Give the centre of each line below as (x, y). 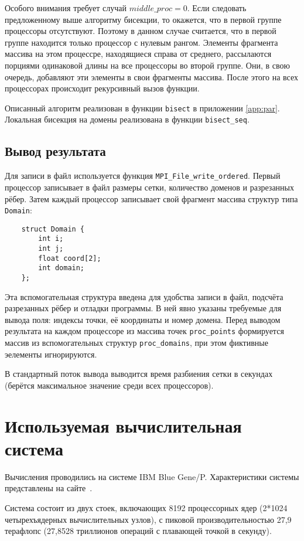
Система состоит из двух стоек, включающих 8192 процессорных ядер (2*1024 (146, 508)
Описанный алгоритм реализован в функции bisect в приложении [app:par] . (142, 108)
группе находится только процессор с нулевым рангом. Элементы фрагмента (141, 42)
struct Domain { (53, 229)
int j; (51, 249)
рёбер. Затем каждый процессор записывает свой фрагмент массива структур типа (151, 198)
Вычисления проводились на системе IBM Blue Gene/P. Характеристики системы (152, 476)
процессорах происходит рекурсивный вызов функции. (102, 88)
